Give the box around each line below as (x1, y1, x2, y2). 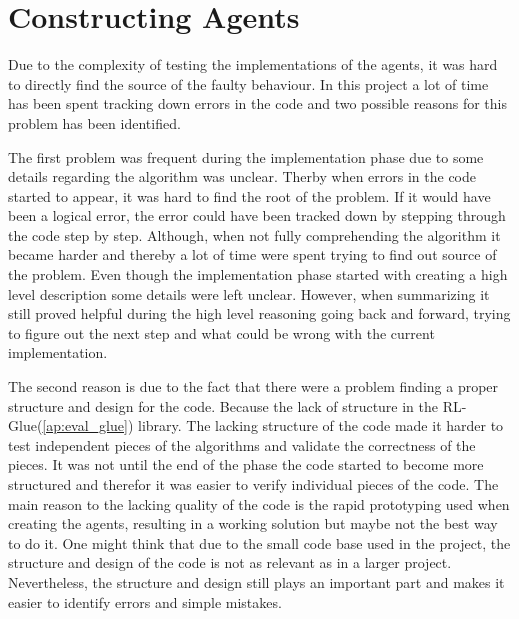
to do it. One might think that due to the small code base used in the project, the (8, 532, 511, 553)
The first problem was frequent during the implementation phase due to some (8, 146, 484, 167)
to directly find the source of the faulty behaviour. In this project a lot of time (8, 73, 489, 94)
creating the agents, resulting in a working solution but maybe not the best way (8, 513, 498, 534)
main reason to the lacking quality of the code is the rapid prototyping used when (8, 493, 510, 514)
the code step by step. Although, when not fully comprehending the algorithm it (8, 224, 501, 245)
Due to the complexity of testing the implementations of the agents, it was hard (8, 54, 498, 75)
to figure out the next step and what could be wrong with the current (8, 322, 435, 343)
